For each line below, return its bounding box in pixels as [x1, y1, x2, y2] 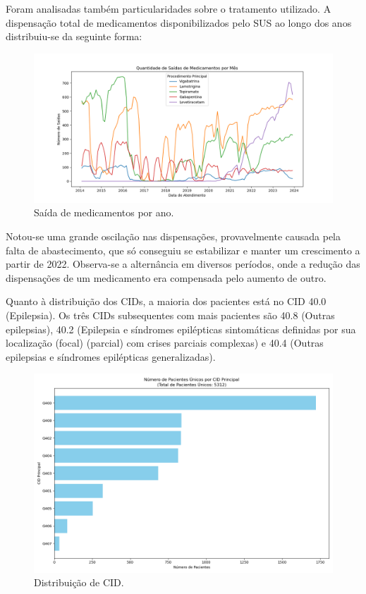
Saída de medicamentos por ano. [34, 205, 174, 220]
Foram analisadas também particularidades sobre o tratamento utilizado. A [6, 1, 331, 16]
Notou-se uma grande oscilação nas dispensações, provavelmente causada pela [6, 228, 341, 243]
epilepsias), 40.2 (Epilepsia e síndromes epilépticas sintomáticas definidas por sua [6, 321, 356, 336]
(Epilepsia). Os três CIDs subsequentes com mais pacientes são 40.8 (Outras [6, 307, 335, 322]
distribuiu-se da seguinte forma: [6, 29, 142, 44]
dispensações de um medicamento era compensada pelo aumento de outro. [6, 270, 327, 285]
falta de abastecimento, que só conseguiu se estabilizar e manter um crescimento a [6, 242, 360, 257]
